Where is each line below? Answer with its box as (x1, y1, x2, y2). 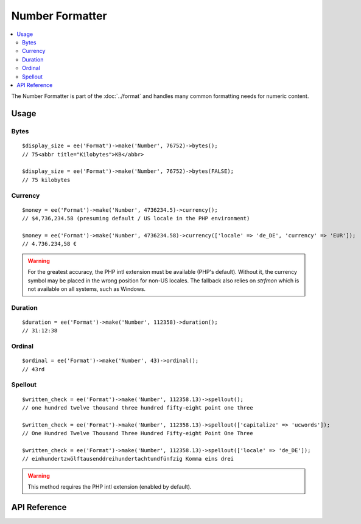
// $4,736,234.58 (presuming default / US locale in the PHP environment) (22, 215, 250, 222)
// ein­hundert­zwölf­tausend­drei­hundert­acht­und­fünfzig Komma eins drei (22, 455, 234, 463)
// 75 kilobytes (22, 176, 71, 183)
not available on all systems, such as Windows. (27, 285, 146, 292)
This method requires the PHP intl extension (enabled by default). (27, 483, 192, 491)
